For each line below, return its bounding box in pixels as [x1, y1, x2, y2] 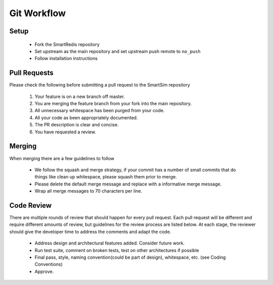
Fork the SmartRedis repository [34, 41, 100, 47]
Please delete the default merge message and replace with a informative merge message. [34, 181, 222, 187]
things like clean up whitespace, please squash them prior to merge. [34, 174, 177, 180]
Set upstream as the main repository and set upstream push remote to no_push [34, 48, 201, 54]
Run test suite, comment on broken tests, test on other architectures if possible [34, 247, 199, 253]
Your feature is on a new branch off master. [34, 93, 125, 100]
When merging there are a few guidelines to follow [9, 155, 115, 161]
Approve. [34, 268, 54, 274]
